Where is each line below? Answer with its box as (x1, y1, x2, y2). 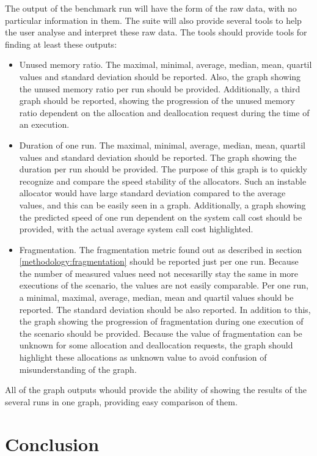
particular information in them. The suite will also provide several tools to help (5, 13, 302, 26)
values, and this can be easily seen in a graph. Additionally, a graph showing (19, 198, 306, 211)
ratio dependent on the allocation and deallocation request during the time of (19, 106, 310, 119)
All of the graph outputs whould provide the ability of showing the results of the (5, 383, 307, 396)
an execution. (19, 118, 70, 131)
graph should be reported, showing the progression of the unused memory (19, 94, 295, 107)
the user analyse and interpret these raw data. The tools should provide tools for (5, 26, 307, 39)
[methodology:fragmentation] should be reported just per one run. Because (19, 255, 299, 268)
